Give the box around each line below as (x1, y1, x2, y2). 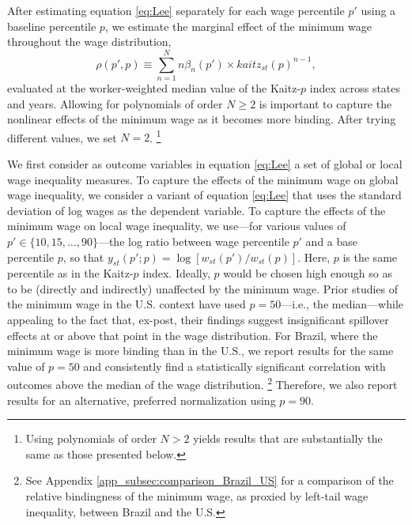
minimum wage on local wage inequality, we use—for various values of (7, 217, 346, 234)
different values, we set (7, 129, 117, 145)
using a (361, 2, 396, 18)
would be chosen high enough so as (223, 265, 392, 281)
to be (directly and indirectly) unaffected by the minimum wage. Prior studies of (7, 280, 399, 296)
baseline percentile (7, 17, 96, 34)
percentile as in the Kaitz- (7, 265, 134, 281)
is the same (342, 248, 398, 265)
